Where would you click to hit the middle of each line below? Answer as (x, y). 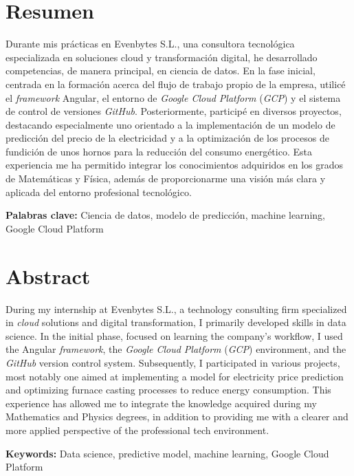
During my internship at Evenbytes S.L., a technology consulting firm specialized (176, 309)
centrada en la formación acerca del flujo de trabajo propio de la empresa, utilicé (176, 84)
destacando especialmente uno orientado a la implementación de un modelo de (170, 124)
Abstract (48, 275)
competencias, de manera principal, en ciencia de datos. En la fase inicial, (161, 71)
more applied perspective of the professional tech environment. (137, 430)
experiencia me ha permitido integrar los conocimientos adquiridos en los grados (175, 165)
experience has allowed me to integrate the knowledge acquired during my (161, 403)
